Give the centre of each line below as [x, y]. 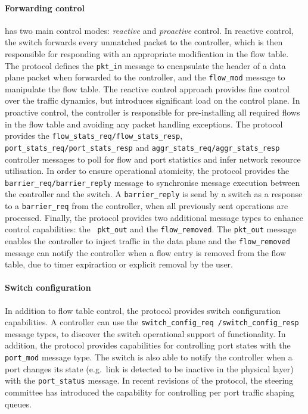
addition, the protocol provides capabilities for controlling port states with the [148, 345]
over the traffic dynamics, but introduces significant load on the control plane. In [153, 100]
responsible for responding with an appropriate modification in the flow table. [147, 53]
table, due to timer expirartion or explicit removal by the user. [119, 264]
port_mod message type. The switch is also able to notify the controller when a [149, 357]
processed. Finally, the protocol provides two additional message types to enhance [154, 217]
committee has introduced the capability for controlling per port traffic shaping [150, 392]
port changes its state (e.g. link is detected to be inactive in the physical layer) [149, 368]
